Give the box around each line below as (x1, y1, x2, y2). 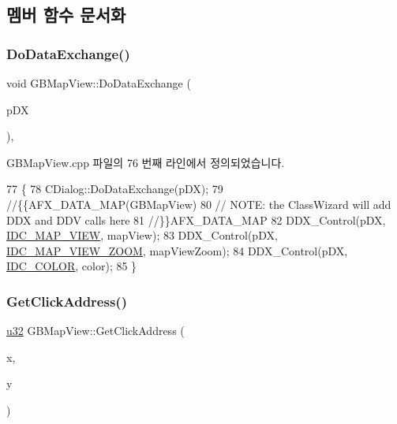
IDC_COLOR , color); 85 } (6, 258, 137, 274)
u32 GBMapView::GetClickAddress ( (6, 322, 185, 339)
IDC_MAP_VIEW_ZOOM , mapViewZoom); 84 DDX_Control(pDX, (6, 242, 348, 258)
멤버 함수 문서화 (6, 2, 126, 27)
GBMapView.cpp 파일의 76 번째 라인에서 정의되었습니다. (6, 154, 285, 170)
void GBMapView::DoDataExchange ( (6, 75, 191, 91)
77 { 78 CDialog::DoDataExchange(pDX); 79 (6, 180, 223, 197)
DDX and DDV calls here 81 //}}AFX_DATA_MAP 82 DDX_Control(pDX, (6, 211, 386, 228)
